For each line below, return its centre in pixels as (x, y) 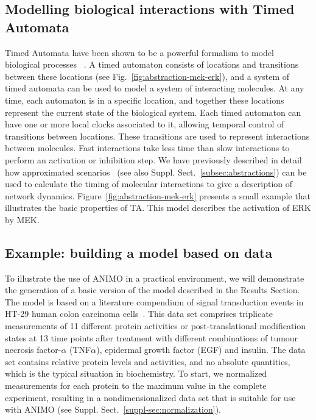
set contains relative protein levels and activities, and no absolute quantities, (148, 361)
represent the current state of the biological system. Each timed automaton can (153, 112)
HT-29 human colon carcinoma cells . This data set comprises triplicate (139, 314)
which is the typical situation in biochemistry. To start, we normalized (136, 373)
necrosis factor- (33, 350)
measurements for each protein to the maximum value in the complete (136, 386)
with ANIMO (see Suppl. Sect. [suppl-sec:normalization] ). (113, 409)
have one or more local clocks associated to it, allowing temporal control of (145, 124)
